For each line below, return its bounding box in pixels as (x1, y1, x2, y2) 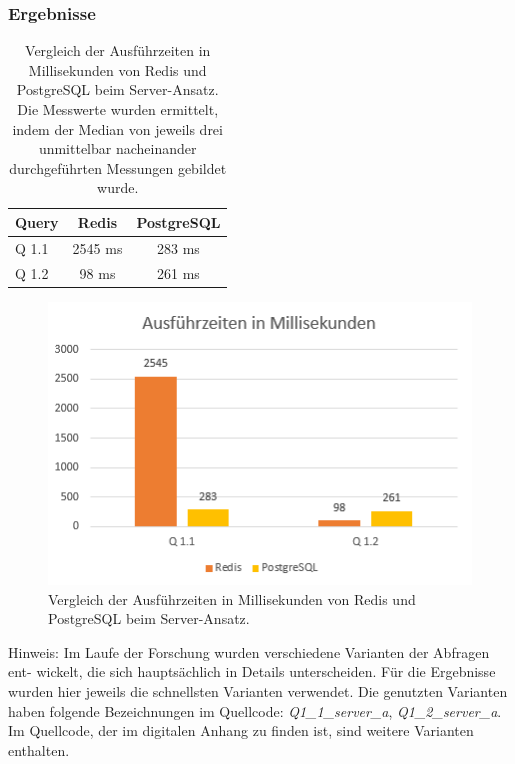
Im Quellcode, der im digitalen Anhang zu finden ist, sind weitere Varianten (8, 720, 474, 741)
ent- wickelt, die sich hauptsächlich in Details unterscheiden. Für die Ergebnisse (8, 661, 496, 682)
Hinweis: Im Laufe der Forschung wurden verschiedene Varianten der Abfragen (8, 641, 490, 662)
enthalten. (8, 739, 70, 760)
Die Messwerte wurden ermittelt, (17, 99, 219, 119)
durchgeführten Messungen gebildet (9, 157, 227, 178)
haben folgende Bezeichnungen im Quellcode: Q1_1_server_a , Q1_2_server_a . (8, 700, 502, 721)
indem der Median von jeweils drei (12, 118, 223, 139)
